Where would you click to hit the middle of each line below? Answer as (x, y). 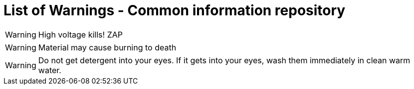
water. (50, 70)
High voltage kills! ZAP (80, 34)
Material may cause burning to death (107, 47)
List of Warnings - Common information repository (175, 10)
